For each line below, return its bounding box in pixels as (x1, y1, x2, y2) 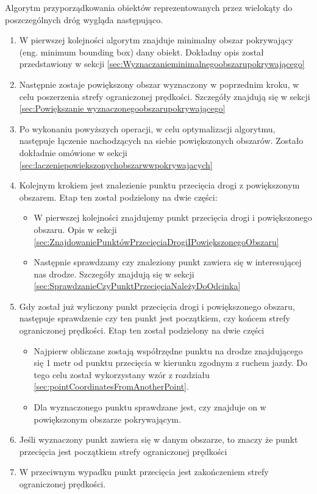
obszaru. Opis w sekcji (34, 223, 117, 235)
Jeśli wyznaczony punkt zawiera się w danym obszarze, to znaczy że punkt (19, 433, 298, 446)
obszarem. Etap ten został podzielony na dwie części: (19, 190, 218, 203)
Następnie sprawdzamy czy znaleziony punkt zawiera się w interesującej (34, 256, 302, 268)
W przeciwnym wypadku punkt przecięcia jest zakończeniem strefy (19, 465, 269, 478)
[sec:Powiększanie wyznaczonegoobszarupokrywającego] (19, 102, 226, 115)
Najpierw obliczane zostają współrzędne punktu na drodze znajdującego (34, 344, 303, 357)
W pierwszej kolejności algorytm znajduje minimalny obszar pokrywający (19, 34, 293, 46)
